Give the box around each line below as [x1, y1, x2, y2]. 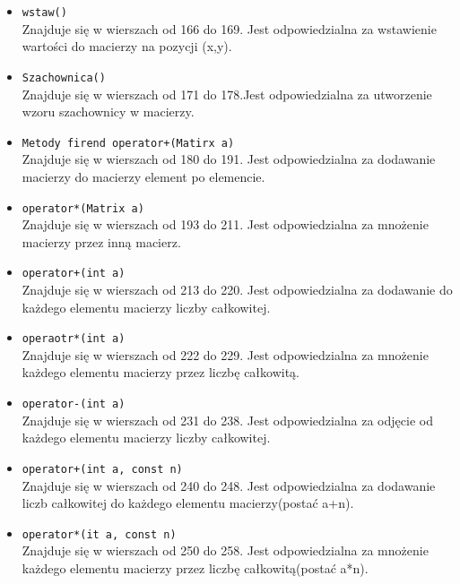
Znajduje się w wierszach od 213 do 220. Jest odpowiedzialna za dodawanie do [22, 280, 453, 299]
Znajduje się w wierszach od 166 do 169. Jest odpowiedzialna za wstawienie [22, 19, 437, 38]
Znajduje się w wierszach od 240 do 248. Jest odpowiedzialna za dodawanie [22, 476, 436, 494]
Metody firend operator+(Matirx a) [22, 136, 235, 150]
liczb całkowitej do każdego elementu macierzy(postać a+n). [22, 494, 354, 512]
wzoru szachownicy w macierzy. [22, 102, 195, 121]
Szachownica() [22, 71, 106, 84]
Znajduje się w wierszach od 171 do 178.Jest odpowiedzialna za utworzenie [22, 84, 432, 103]
